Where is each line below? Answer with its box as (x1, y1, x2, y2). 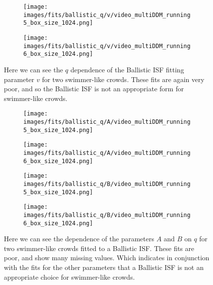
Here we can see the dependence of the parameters (4, 234, 154, 244)
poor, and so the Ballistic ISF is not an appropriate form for (4, 84, 184, 94)
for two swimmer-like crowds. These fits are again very (42, 74, 205, 84)
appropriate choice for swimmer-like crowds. (4, 271, 135, 282)
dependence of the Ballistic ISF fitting (70, 64, 184, 74)
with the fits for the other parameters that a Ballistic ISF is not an (4, 262, 204, 272)
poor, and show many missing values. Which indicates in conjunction (4, 252, 210, 263)
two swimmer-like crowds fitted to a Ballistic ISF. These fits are (4, 243, 195, 253)
